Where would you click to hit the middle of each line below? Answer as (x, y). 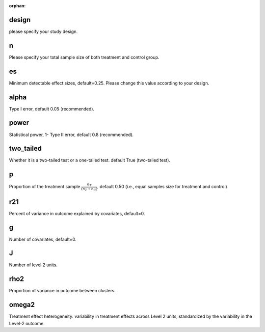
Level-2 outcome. (27, 323)
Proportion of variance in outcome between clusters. (62, 291)
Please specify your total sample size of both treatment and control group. (84, 57)
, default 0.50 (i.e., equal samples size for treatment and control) (162, 187)
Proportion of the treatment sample (45, 187)
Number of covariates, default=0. (43, 239)
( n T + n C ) (89, 189)
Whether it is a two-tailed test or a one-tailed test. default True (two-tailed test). (90, 160)
